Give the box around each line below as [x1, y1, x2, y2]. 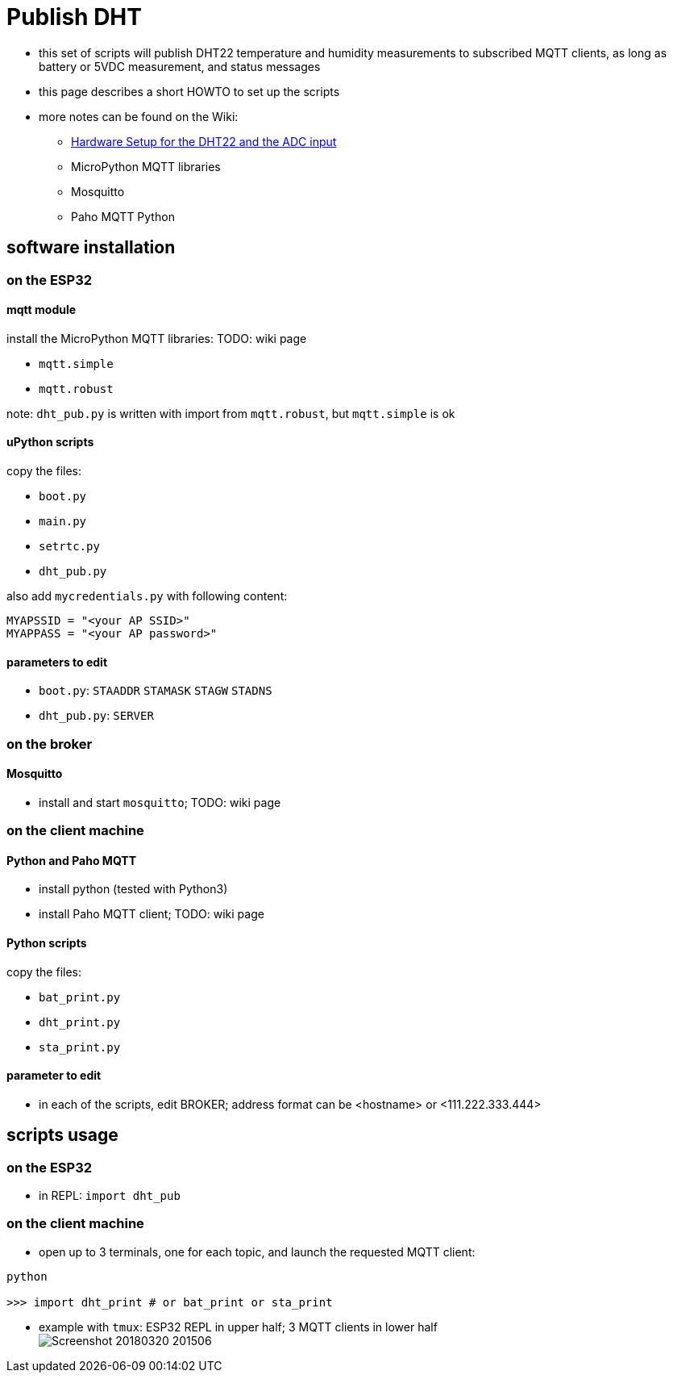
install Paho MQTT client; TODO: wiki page [39, 907, 264, 921]
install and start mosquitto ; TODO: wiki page [39, 795, 281, 809]
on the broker [6, 735, 93, 752]
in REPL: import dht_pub [39, 1189, 181, 1203]
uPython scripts [6, 435, 94, 449]
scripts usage [6, 1125, 118, 1146]
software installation [6, 237, 176, 258]
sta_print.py [39, 1040, 121, 1054]
